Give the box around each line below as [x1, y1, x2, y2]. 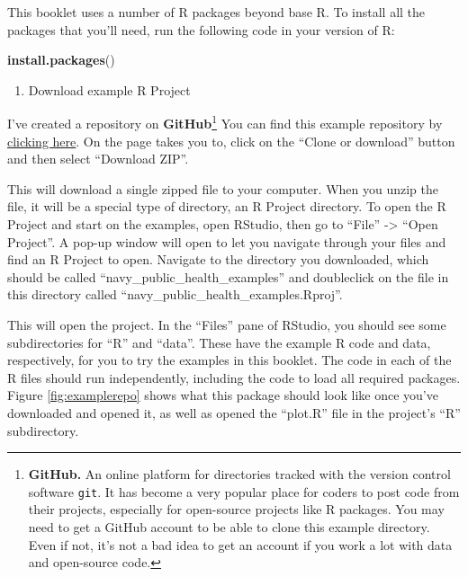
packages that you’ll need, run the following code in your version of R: [7, 20, 395, 39]
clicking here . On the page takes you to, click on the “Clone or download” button [7, 131, 455, 150]
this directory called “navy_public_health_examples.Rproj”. [7, 285, 343, 304]
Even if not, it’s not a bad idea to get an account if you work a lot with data [28, 535, 453, 554]
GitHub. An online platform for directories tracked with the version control [28, 465, 451, 484]
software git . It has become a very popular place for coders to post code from [28, 482, 460, 501]
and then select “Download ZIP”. [7, 149, 189, 168]
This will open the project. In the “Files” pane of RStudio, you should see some [7, 315, 446, 333]
